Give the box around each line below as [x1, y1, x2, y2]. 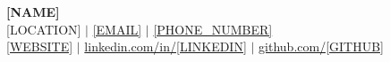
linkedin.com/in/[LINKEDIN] [84, 37, 247, 56]
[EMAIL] [92, 19, 142, 38]
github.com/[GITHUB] [259, 37, 384, 56]
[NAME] [6, 3, 60, 20]
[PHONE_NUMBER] [153, 19, 273, 38]
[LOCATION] [6, 19, 81, 38]
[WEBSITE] [6, 37, 73, 56]
